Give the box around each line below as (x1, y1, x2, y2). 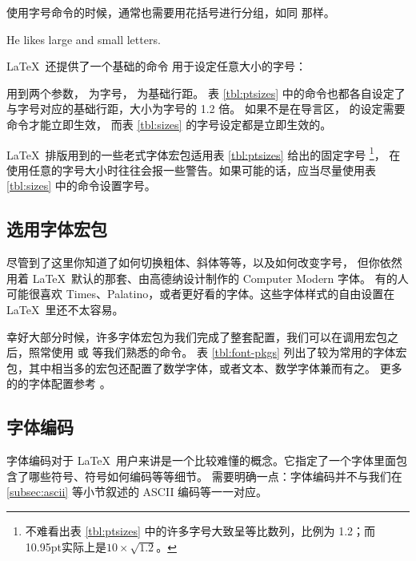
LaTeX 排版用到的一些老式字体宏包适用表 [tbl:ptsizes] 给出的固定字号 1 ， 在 (6, 143, 401, 163)
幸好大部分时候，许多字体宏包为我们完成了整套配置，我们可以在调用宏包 (6, 328, 387, 345)
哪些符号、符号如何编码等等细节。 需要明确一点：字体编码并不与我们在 (28, 467, 402, 484)
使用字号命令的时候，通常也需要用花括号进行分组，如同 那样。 (6, 4, 335, 20)
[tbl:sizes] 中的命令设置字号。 (6, 177, 156, 194)
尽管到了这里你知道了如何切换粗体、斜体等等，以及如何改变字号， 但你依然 (6, 254, 402, 271)
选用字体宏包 (6, 216, 107, 241)
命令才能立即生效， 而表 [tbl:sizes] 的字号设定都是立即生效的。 (6, 115, 332, 132)
